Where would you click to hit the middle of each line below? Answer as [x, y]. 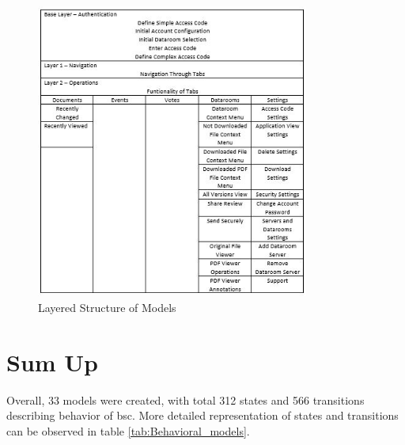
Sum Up [53, 361]
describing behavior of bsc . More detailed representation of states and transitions [202, 415]
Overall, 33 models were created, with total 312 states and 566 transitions [185, 399]
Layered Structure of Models [107, 308]
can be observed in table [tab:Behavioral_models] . [128, 430]
